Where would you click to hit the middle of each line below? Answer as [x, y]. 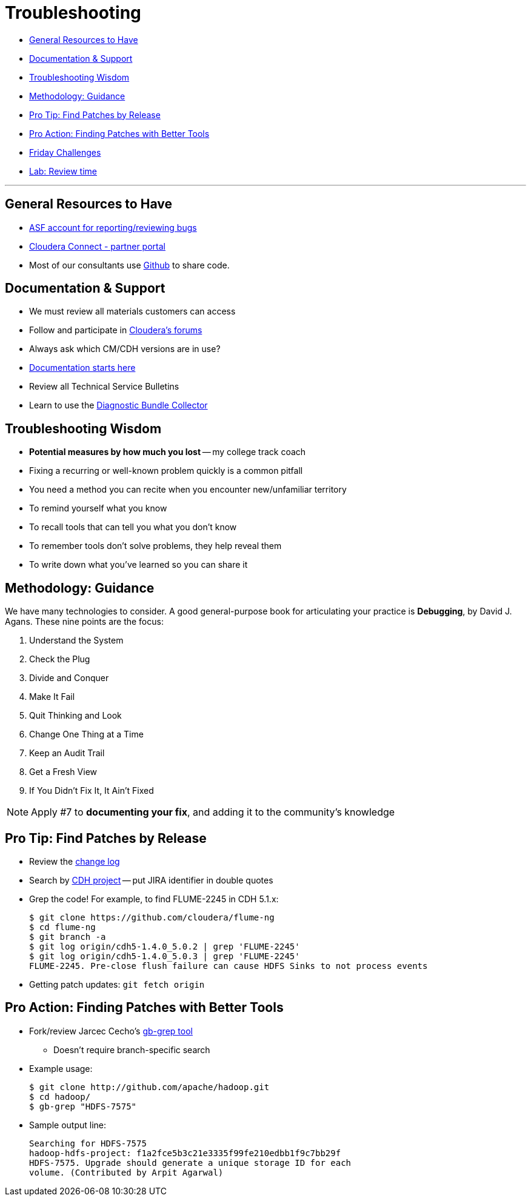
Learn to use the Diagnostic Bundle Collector [119, 405]
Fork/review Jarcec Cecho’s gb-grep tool [111, 1031]
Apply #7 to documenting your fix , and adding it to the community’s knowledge [213, 812]
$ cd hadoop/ [60, 1096]
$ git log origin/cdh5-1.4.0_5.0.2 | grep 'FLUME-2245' [165, 946]
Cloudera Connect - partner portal [97, 246]
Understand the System [76, 640]
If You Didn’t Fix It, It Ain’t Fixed [92, 791]
